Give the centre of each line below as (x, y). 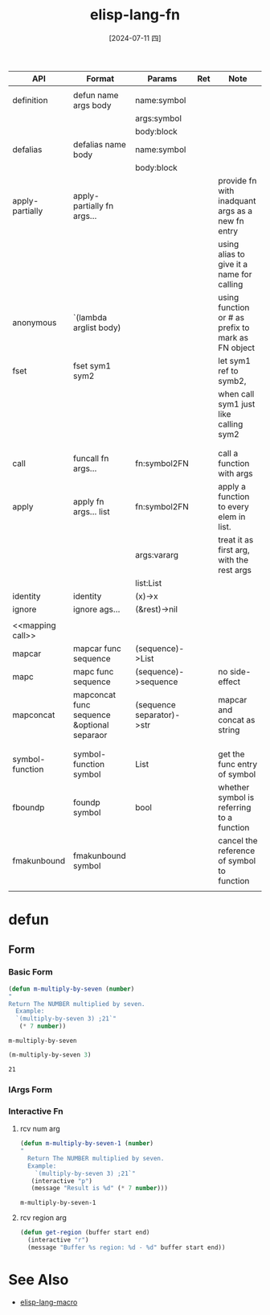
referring (235, 807)
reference (237, 851)
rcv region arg (43, 1218)
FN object (237, 348)
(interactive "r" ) (58, 1240)
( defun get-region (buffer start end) (85, 1233)
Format (100, 78)
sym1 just (237, 404)
